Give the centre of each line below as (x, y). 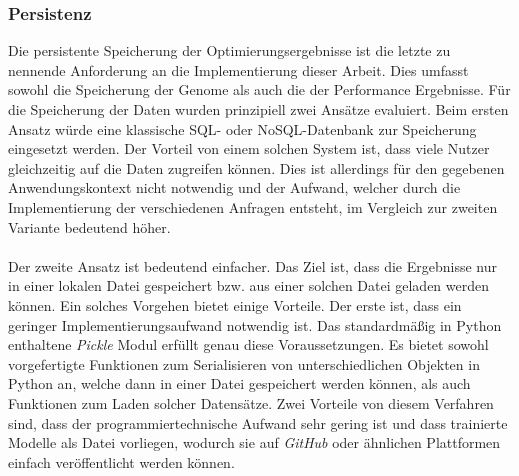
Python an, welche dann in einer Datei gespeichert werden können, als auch (239, 383)
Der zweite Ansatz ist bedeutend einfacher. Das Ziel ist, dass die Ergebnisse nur (252, 265)
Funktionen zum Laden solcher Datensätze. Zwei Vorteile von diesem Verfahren (251, 402)
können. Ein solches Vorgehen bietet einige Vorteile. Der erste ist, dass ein (235, 304)
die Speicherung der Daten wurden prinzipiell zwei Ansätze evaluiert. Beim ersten (258, 109)
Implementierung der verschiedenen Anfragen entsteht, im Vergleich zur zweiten (253, 206)
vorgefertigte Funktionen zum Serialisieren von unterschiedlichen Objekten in (244, 363)
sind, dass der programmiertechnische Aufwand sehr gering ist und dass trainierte (258, 422)
